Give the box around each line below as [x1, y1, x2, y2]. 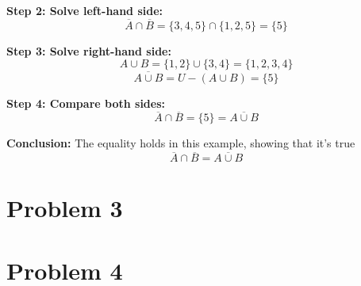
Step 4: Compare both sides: [6, 94, 165, 111]
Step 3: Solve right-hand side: [6, 42, 171, 59]
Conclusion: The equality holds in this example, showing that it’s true [6, 135, 355, 151]
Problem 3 [6, 192, 123, 224]
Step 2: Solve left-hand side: [6, 2, 163, 18]
